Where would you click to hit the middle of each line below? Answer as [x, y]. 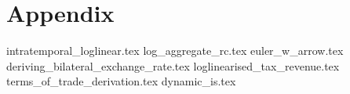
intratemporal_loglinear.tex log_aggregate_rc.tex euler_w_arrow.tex [175, 51]
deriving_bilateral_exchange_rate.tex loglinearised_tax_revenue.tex [173, 65]
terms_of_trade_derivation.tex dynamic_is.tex [121, 81]
